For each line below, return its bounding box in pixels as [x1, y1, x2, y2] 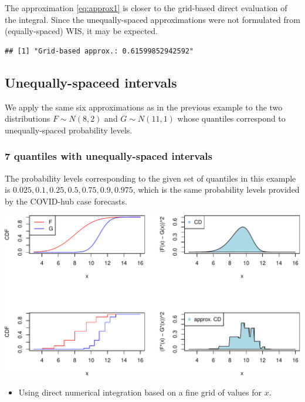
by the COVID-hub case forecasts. [5, 195, 127, 207]
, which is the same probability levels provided [133, 183, 300, 196]
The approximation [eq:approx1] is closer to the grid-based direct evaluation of [5, 2, 287, 14]
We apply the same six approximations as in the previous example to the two [5, 101, 283, 113]
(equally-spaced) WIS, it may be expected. [5, 25, 158, 37]
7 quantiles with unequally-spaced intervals [5, 149, 212, 163]
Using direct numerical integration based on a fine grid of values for [18, 386, 262, 398]
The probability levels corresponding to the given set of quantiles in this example [5, 172, 296, 184]
